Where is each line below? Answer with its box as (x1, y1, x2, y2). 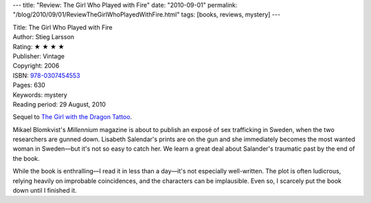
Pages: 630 (12, 81, 46, 89)
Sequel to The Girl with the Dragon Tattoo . (12, 113, 133, 121)
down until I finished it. (12, 186, 77, 195)
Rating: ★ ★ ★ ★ (12, 42, 65, 51)
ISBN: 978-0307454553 (12, 71, 80, 79)
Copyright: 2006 (12, 62, 60, 70)
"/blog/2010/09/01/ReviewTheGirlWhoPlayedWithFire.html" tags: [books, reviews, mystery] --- (12, 10, 281, 19)
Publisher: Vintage (12, 52, 65, 60)
